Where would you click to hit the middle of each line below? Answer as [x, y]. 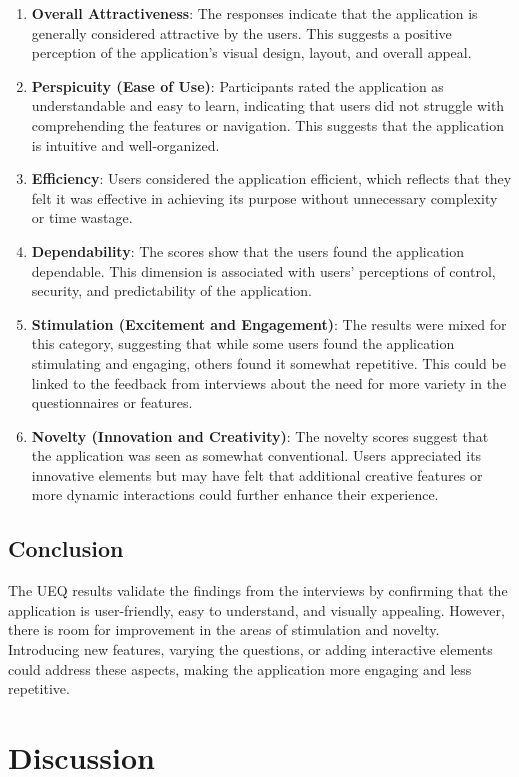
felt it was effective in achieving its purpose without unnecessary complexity [264, 197]
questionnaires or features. [112, 402]
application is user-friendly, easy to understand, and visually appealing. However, [256, 609]
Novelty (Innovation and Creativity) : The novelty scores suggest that [260, 435]
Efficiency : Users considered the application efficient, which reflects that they [271, 178]
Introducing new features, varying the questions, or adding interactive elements [250, 649]
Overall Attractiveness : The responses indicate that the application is [254, 13]
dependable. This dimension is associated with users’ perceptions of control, [263, 270]
